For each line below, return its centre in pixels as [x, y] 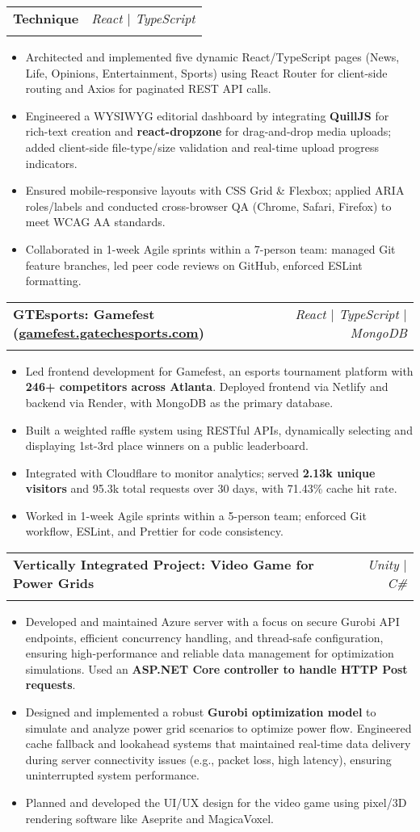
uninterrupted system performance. [112, 775]
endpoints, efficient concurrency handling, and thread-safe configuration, [204, 637]
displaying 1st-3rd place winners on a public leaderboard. [167, 445]
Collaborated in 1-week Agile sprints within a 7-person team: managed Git [210, 248]
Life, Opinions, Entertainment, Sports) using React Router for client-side [206, 72]
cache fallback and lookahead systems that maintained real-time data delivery [218, 744]
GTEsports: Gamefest [84, 313]
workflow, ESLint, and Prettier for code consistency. [154, 531]
